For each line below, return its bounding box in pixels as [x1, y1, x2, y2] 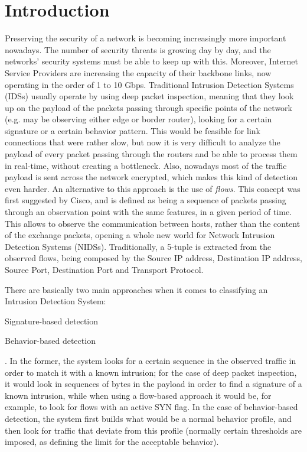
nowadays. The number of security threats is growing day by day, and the [5, 43, 271, 56]
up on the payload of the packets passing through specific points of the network [5, 101, 292, 113]
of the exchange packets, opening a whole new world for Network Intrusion [5, 229, 275, 241]
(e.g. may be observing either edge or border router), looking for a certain [5, 113, 272, 125]
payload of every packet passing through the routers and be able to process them [5, 148, 298, 160]
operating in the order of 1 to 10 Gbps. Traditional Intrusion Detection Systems [5, 78, 294, 90]
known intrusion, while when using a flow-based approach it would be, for [5, 389, 272, 401]
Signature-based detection [5, 314, 99, 327]
